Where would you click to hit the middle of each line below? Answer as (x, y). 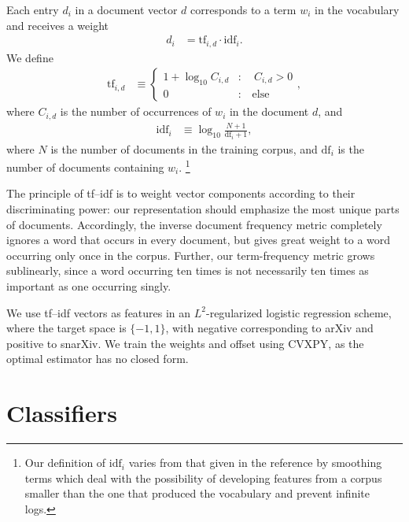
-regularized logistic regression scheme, (299, 312)
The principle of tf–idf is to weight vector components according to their (181, 193)
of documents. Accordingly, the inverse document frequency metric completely (194, 224)
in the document (269, 111)
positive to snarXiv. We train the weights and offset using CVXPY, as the (185, 343)
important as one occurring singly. (89, 285)
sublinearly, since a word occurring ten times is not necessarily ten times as (188, 270)
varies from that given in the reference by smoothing (255, 463)
